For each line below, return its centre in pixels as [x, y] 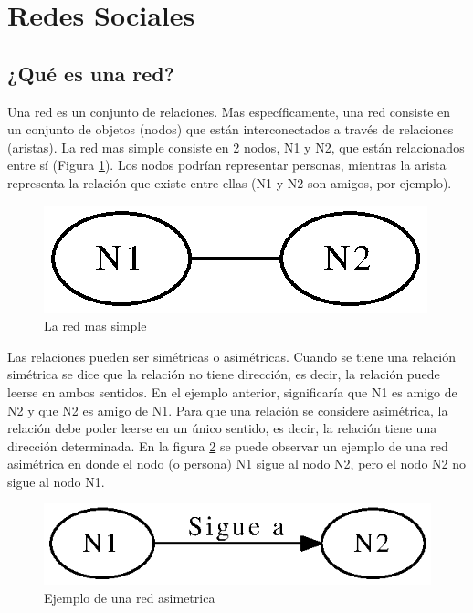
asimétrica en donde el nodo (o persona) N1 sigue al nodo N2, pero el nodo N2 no [237, 464]
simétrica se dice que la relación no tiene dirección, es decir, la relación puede [224, 374]
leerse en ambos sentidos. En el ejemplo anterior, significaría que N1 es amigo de [232, 391]
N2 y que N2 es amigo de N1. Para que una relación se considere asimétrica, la [228, 410]
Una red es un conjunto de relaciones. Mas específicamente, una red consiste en [229, 111]
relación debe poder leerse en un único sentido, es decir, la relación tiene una [222, 428]
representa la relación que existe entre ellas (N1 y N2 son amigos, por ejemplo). [230, 182]
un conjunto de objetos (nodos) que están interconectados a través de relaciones [231, 129]
